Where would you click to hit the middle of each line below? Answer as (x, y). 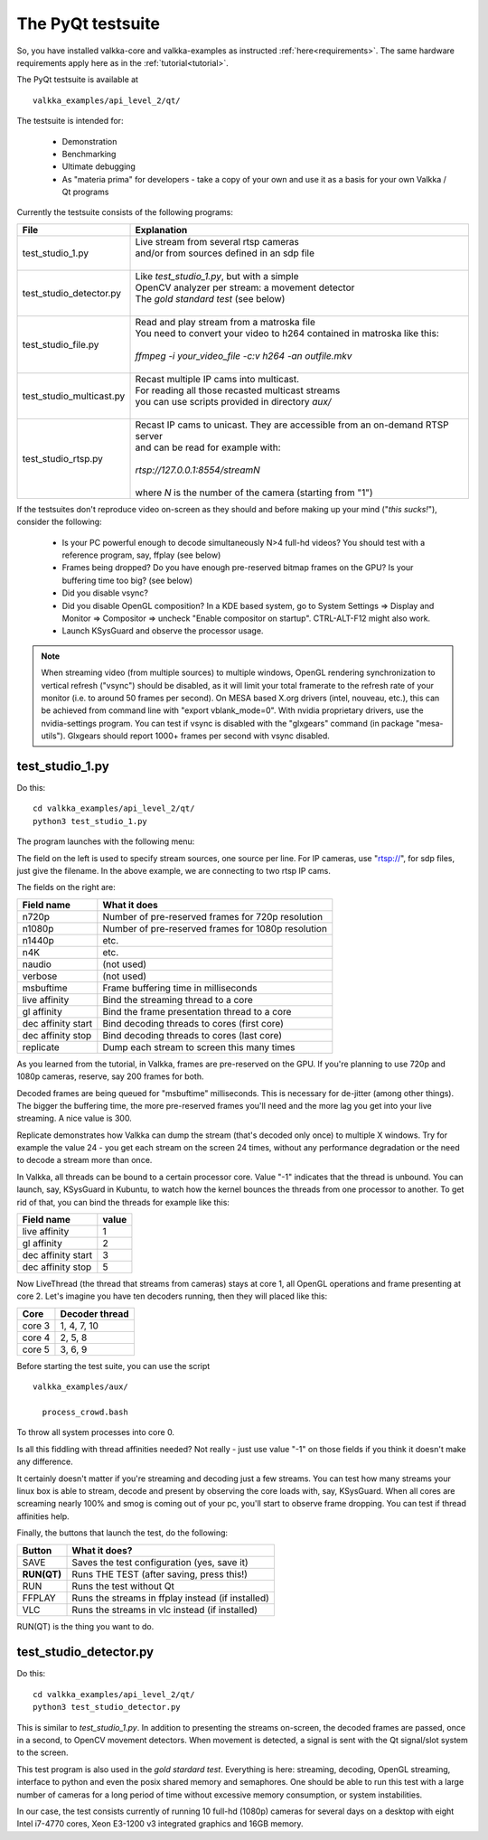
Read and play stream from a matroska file (225, 322)
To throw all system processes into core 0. (96, 1432)
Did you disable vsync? (105, 593)
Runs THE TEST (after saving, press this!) (160, 1574)
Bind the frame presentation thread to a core (197, 1011)
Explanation (161, 230)
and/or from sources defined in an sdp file (225, 253)
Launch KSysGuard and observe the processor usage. (163, 631)
